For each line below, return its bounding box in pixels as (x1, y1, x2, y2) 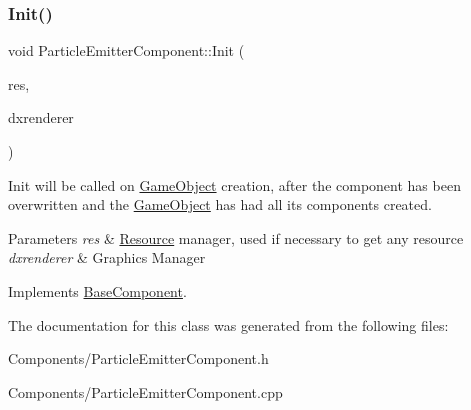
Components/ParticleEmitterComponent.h (8, 348, 269, 369)
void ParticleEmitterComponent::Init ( (8, 40, 245, 61)
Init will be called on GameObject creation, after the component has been (8, 174, 461, 195)
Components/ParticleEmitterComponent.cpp (8, 381, 283, 402)
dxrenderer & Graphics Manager (8, 247, 206, 268)
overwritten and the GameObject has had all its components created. (8, 194, 432, 215)
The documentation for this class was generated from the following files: (8, 314, 449, 335)
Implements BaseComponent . (8, 280, 187, 301)
